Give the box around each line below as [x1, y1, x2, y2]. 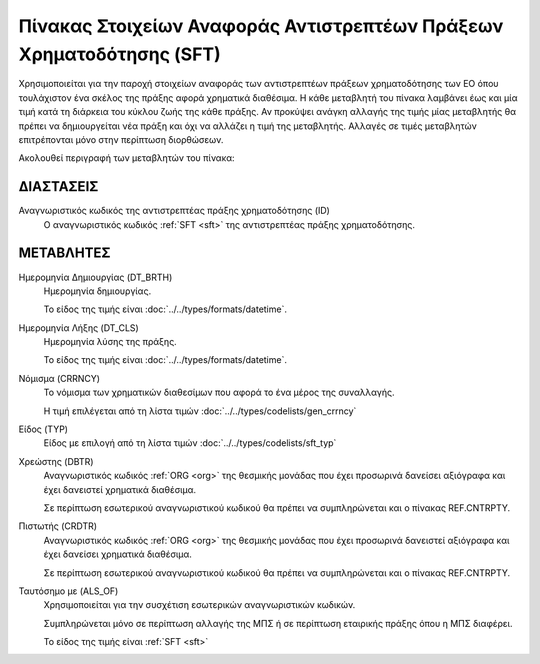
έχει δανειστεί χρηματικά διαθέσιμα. [43, 483, 197, 495]
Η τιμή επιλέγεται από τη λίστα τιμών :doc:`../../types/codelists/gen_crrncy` [43, 405, 357, 417]
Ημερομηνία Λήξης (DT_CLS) [18, 321, 139, 334]
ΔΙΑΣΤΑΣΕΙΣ [18, 178, 99, 195]
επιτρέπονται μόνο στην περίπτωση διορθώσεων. [18, 133, 224, 145]
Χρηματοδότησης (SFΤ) [18, 43, 222, 65]
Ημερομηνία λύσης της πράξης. [43, 336, 177, 348]
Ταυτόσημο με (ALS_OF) [18, 585, 119, 597]
